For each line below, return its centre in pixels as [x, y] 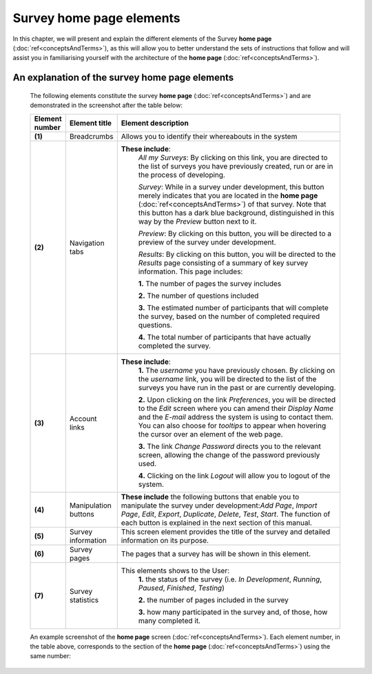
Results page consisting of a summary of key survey [223, 262]
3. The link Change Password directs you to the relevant [230, 446]
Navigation [87, 243]
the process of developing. [182, 175]
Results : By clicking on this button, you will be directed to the [237, 254]
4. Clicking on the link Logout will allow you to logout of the [234, 475]
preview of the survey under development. [207, 242]
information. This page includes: [190, 271]
